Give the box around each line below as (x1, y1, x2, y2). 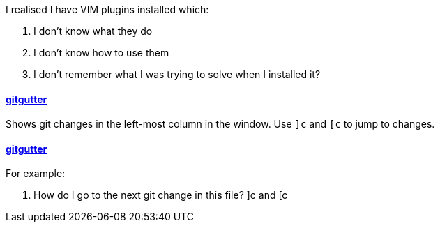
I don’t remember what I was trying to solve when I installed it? (33, 68, 321, 80)
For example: (6, 167, 66, 180)
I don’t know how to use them (33, 47, 169, 59)
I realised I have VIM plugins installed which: (6, 3, 209, 15)
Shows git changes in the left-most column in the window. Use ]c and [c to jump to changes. (6, 118, 435, 130)
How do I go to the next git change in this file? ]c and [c (33, 189, 288, 202)
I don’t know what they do (33, 25, 153, 37)
